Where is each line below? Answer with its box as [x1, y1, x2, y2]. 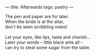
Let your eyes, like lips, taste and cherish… [5, 34, 91, 40]
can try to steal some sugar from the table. [5, 45, 91, 50]
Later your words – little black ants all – [5, 39, 83, 45]
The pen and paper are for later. [5, 14, 69, 19]
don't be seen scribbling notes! [5, 24, 68, 30]
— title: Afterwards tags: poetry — [5, 4, 74, 10]
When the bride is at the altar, [5, 19, 64, 24]
